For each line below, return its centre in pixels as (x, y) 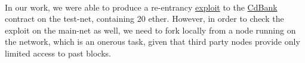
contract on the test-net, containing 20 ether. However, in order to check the (144, 19)
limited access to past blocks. (58, 53)
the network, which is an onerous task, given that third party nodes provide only (152, 42)
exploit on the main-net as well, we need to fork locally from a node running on (150, 30)
